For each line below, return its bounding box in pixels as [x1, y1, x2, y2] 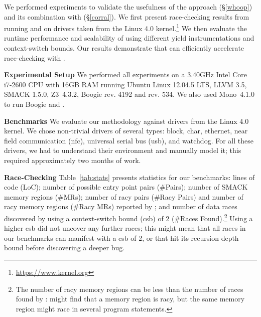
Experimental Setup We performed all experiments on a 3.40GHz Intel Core [4, 69, 247, 80]
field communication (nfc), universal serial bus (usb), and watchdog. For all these [4, 135, 253, 145]
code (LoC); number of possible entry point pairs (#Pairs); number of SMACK [4, 182, 248, 192]
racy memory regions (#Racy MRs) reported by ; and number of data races [4, 201, 237, 212]
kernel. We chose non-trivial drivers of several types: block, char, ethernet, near [4, 125, 248, 136]
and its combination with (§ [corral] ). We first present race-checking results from [4, 11, 249, 22]
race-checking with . [4, 52, 65, 63]
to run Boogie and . [4, 99, 65, 109]
